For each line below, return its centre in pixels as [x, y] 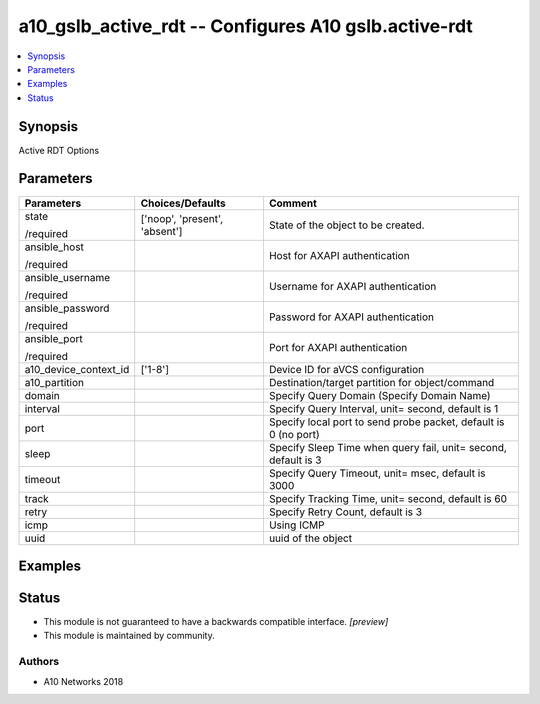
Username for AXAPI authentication [352, 286]
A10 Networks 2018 [83, 681]
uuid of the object [310, 538]
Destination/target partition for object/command [381, 382]
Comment [292, 203]
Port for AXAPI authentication [338, 347]
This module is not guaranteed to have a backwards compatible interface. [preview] [216, 622]
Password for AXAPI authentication [351, 317]
